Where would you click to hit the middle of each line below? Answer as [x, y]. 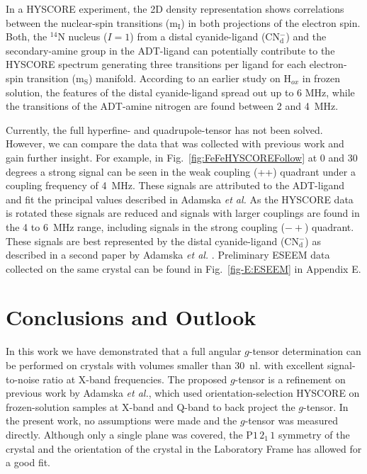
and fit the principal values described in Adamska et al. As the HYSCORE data [180, 199]
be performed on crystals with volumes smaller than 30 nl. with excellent [165, 365]
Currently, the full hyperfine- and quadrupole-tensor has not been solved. [164, 129]
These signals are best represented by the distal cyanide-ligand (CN [152, 241]
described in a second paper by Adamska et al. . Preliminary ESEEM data [168, 255]
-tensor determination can [305, 351]
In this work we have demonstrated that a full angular [124, 351]
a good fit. [28, 462]
